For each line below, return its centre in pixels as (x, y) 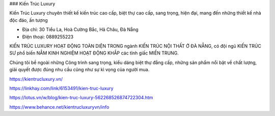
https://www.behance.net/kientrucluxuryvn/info (59, 107)
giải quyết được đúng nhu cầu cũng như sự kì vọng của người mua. (79, 70)
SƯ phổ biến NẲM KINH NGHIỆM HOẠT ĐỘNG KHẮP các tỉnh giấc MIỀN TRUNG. (94, 53)
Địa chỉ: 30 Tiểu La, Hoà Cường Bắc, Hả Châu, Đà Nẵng (80, 30)
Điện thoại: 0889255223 (48, 37)
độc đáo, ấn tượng (29, 20)
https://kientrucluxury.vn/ (36, 79)
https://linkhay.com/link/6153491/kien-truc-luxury (62, 88)
